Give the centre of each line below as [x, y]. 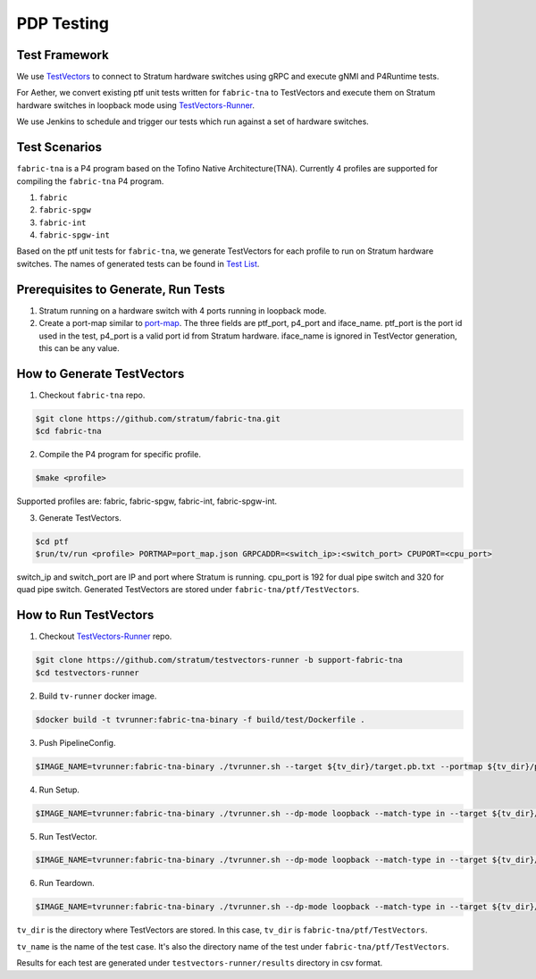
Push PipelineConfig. [77, 742]
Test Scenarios [59, 147]
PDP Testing [63, 23]
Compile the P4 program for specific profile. [120, 455]
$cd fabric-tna [68, 431]
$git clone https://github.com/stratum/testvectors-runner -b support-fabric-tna [219, 660]
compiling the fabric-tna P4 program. [90, 181]
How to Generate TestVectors [100, 374]
